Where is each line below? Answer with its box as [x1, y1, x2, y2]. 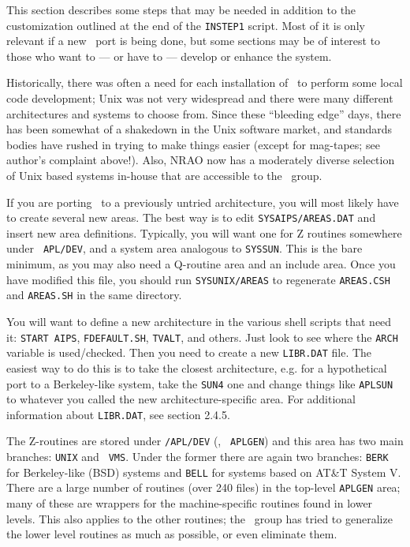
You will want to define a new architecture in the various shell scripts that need [6, 313, 392, 329]
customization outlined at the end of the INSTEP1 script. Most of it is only [6, 17, 365, 33]
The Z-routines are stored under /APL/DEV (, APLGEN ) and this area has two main [6, 433, 404, 449]
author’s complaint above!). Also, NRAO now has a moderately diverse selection [6, 152, 395, 168]
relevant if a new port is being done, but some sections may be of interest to [6, 32, 381, 49]
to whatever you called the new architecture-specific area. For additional [6, 391, 356, 407]
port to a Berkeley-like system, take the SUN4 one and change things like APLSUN [6, 375, 393, 392]
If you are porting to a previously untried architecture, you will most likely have [6, 193, 399, 210]
